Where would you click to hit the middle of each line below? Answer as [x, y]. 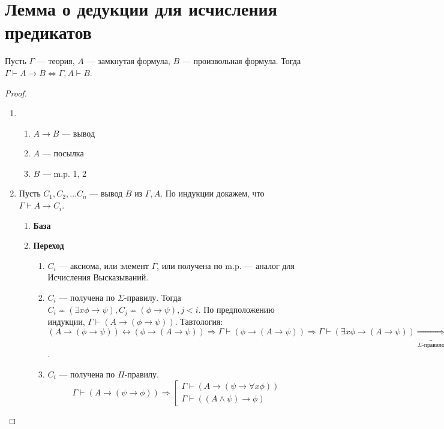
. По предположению [236, 309]
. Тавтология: [199, 321]
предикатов [48, 32]
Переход [49, 245]
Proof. [16, 93]
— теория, [56, 61]
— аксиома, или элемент [104, 265]
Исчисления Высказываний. [98, 277]
